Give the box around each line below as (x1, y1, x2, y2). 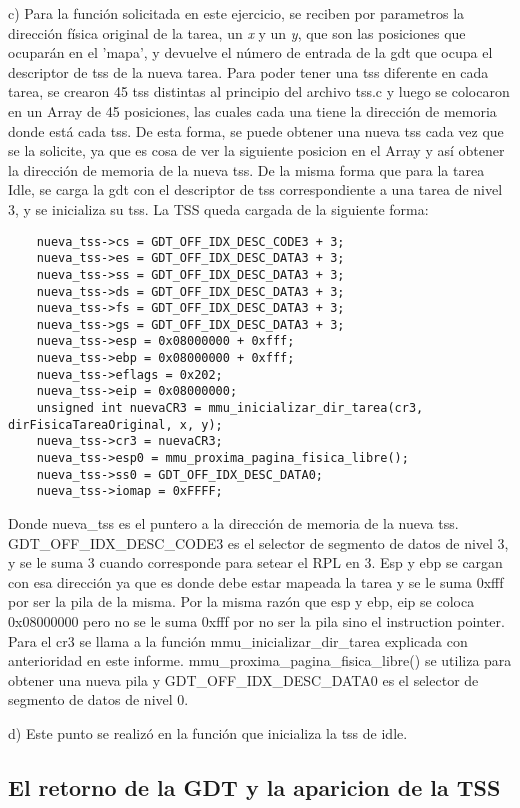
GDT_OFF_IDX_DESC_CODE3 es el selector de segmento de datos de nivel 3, (8, 532, 509, 553)
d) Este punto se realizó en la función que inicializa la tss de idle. (8, 722, 408, 743)
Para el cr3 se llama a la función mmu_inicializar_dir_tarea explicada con (8, 630, 468, 651)
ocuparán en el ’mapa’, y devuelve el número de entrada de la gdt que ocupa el (8, 42, 493, 63)
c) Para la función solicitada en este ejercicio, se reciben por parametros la (8, 3, 465, 23)
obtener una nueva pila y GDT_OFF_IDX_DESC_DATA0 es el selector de (8, 669, 479, 690)
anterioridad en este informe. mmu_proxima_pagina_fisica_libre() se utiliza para (8, 650, 512, 671)
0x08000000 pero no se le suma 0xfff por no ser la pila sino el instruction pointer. (8, 611, 505, 631)
